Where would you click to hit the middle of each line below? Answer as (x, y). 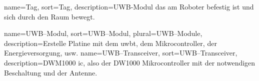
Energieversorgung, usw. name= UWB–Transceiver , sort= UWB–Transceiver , (121, 53)
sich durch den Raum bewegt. (49, 16)
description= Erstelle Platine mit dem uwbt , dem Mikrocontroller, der (110, 43)
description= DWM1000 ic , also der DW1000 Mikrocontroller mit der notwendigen (130, 62)
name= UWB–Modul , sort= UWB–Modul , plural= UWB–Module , (103, 33)
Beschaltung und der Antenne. (51, 72)
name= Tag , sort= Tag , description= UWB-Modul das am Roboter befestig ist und (129, 6)
